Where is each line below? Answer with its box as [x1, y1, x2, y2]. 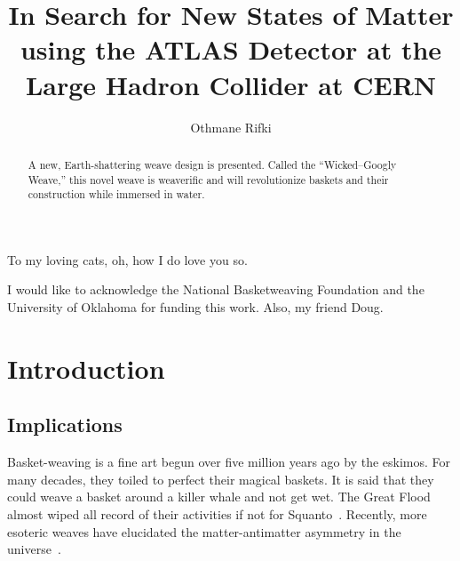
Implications [7, 411, 123, 438]
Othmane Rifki [190, 117, 272, 136]
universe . [7, 540, 61, 558]
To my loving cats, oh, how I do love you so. [7, 250, 248, 268]
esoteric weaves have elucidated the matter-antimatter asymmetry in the [7, 522, 401, 541]
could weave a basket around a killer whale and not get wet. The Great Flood [7, 487, 431, 506]
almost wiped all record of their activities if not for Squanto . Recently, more [7, 505, 427, 523]
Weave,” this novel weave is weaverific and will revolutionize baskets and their [28, 172, 389, 187]
